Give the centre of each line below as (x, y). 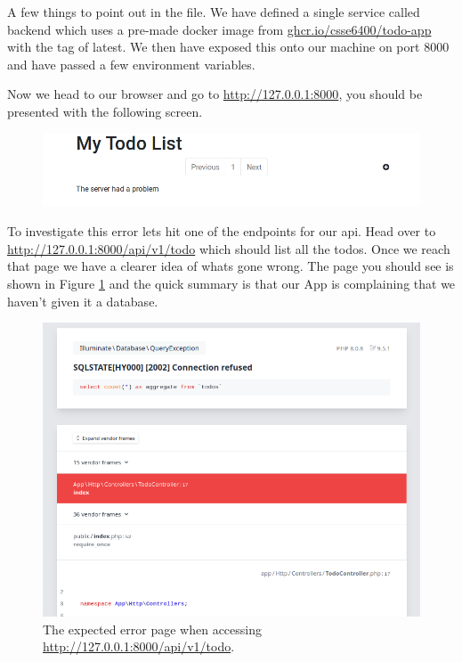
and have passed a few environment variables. (131, 64)
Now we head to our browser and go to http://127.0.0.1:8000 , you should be (215, 94)
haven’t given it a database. (83, 301)
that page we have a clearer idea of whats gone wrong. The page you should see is (231, 266)
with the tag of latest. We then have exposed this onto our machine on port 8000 (228, 47)
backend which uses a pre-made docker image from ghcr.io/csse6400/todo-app (219, 29)
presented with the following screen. (105, 111)
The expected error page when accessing (153, 629)
